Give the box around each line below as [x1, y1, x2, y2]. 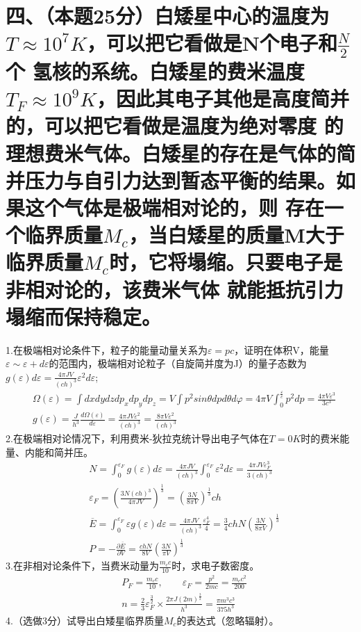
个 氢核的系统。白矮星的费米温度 [6, 57, 305, 86]
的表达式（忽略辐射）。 [176, 613, 279, 627]
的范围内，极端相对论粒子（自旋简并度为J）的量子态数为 [49, 356, 307, 371]
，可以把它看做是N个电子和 [86, 29, 337, 57]
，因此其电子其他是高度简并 [96, 84, 349, 113]
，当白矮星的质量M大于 [128, 220, 344, 249]
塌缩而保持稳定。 [6, 302, 162, 330]
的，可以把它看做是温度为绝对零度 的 [6, 111, 344, 140]
